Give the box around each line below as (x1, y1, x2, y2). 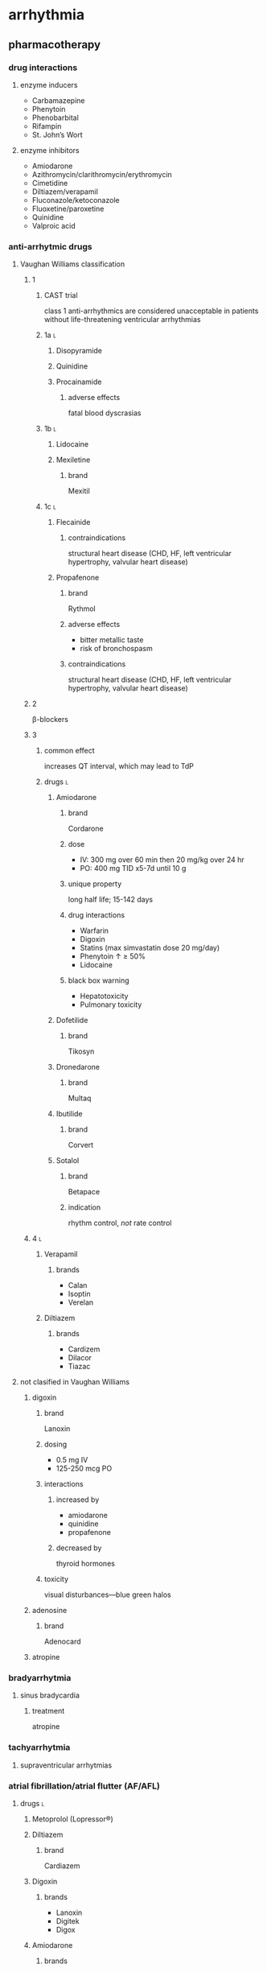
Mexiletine (55, 455, 91, 464)
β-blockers (31, 715, 68, 724)
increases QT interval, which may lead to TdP (43, 761, 195, 771)
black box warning (68, 976, 129, 985)
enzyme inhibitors (19, 145, 80, 155)
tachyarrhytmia (8, 1742, 71, 1753)
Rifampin (31, 121, 62, 130)
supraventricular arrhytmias (19, 1760, 113, 1770)
